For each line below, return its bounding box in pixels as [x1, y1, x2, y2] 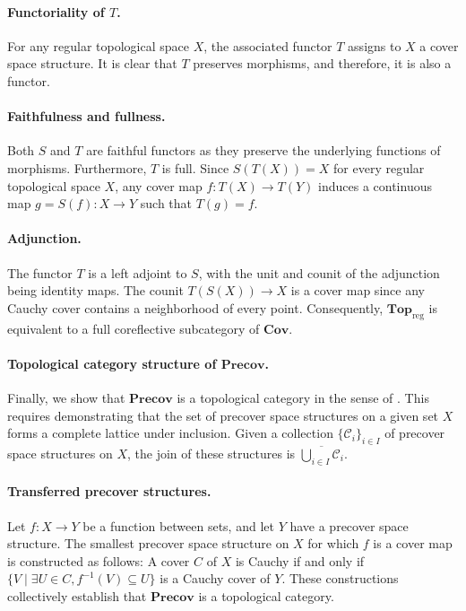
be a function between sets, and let [82, 516, 274, 535]
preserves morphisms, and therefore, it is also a [193, 54, 452, 73]
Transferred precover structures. [7, 482, 211, 501]
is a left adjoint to [88, 263, 187, 282]
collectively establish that [7, 586, 147, 605]
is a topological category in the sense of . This [177, 388, 429, 406]
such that [140, 194, 193, 213]
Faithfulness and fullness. [7, 107, 166, 126]
